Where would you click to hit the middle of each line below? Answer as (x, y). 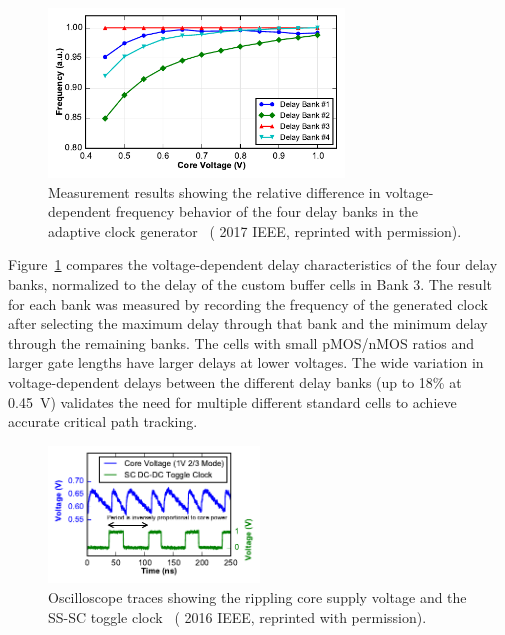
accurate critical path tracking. (103, 421)
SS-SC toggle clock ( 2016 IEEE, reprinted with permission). (237, 616)
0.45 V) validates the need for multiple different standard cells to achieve (232, 401)
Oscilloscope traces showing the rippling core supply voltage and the (257, 597)
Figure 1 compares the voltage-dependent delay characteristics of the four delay (253, 264)
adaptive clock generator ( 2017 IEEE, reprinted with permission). (255, 230)
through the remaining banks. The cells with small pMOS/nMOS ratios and (241, 342)
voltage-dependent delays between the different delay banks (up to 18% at (235, 382)
